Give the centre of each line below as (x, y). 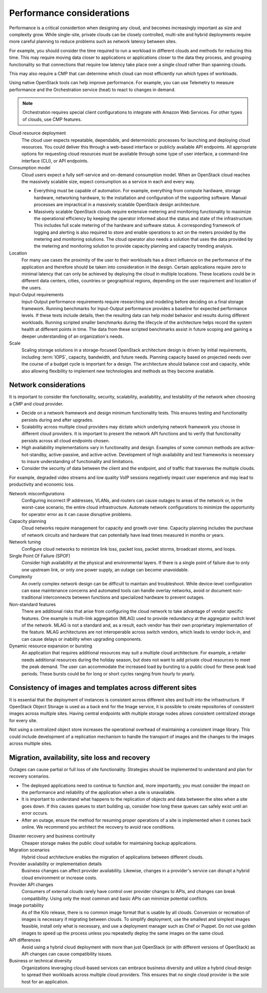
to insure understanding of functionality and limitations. (78, 461)
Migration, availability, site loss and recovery (80, 758)
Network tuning (25, 542)
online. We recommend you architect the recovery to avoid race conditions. (98, 827)
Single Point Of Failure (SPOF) (40, 556)
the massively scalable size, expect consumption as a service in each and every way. (108, 181)
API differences (25, 940)
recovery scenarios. (29, 776)
